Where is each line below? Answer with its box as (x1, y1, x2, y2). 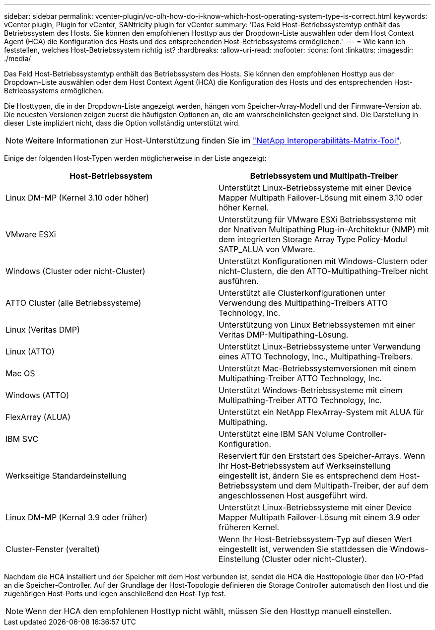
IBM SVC (5, 434, 39, 444)
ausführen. (218, 276, 259, 286)
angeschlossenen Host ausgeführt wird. (218, 490, 368, 500)
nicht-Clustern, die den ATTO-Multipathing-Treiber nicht (218, 266, 429, 276)
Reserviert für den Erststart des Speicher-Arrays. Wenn (218, 451, 425, 461)
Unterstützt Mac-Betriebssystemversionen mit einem (218, 363, 416, 373)
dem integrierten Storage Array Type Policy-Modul (218, 234, 407, 244)
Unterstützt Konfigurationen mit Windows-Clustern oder (218, 256, 428, 266)
